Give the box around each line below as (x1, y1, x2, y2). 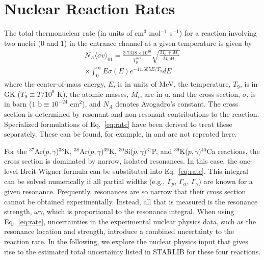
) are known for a (198, 175, 253, 186)
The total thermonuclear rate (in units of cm (4, 28, 144, 38)
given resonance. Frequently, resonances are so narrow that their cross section (4, 186, 246, 197)
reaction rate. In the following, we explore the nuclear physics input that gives (4, 236, 248, 246)
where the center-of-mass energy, (4, 79, 106, 89)
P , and (151, 145, 172, 156)
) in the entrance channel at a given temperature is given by (64, 37, 252, 48)
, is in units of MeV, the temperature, (113, 79, 231, 89)
